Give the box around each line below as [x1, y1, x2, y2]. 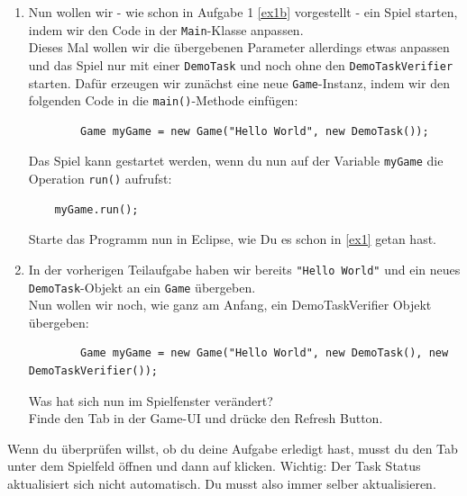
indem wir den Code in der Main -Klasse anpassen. [28, 20, 304, 39]
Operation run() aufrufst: [28, 169, 172, 188]
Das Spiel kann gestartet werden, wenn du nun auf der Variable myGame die [28, 151, 444, 170]
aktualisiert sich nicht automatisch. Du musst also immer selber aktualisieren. [7, 473, 436, 492]
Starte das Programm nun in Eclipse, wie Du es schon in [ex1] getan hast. [28, 230, 437, 248]
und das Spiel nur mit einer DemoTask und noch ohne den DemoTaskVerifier [28, 55, 453, 74]
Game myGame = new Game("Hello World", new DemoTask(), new [80, 347, 449, 360]
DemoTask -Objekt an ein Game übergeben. [28, 277, 256, 296]
